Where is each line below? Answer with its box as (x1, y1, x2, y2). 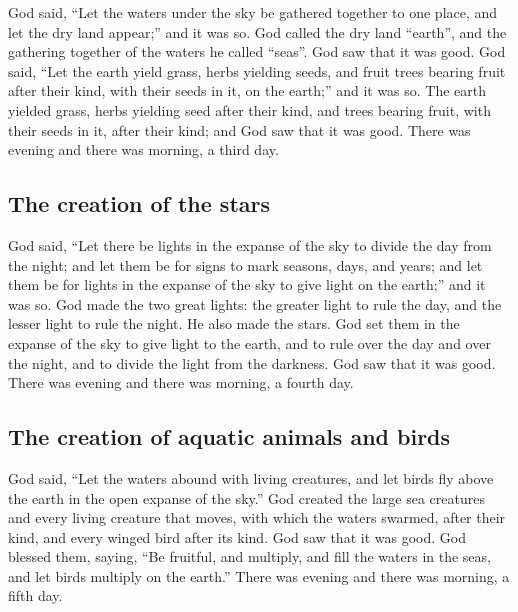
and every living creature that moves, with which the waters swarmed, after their (8, 507, 506, 528)
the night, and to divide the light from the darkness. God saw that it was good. (8, 352, 496, 373)
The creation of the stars (8, 188, 270, 219)
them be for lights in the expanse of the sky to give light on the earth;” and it (8, 274, 486, 295)
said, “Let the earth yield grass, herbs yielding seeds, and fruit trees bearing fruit (8, 60, 506, 81)
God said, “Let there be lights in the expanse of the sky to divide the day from (8, 234, 492, 255)
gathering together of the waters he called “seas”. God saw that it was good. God (8, 41, 506, 62)
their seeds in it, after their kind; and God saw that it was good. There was (8, 119, 471, 140)
